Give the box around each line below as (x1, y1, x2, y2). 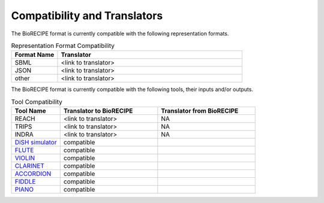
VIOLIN (14, 154, 35, 162)
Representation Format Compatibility (11, 42, 115, 50)
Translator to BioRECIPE (63, 107, 133, 115)
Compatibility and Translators (11, 9, 163, 22)
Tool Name (14, 107, 46, 115)
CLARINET (14, 162, 45, 170)
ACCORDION (14, 169, 52, 178)
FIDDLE (14, 177, 36, 186)
